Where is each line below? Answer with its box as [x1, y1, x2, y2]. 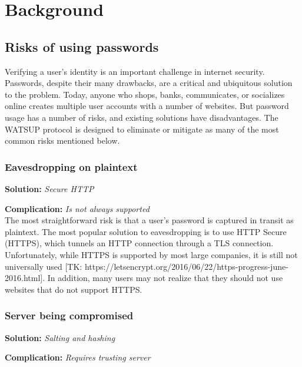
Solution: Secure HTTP [5, 182, 94, 194]
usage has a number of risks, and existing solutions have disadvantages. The [5, 111, 278, 123]
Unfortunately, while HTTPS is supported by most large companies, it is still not [5, 248, 298, 260]
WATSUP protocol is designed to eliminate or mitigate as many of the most [5, 123, 279, 135]
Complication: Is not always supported [5, 202, 150, 214]
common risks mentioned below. [5, 134, 120, 147]
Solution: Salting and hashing [5, 331, 115, 343]
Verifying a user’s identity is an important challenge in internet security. [5, 65, 265, 77]
